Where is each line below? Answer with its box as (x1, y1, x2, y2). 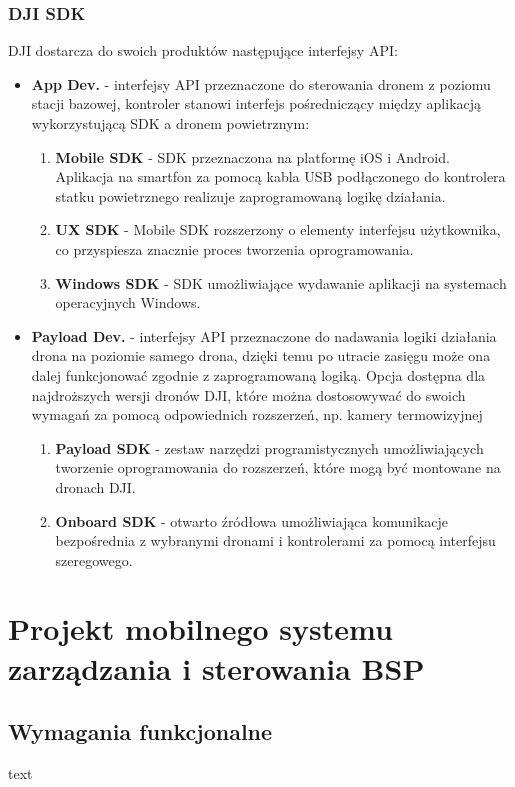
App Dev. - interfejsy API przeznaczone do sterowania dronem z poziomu (31, 73, 491, 94)
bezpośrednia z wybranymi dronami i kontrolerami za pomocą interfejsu (55, 530, 496, 551)
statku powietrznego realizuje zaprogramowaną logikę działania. (55, 185, 446, 206)
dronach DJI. (55, 476, 136, 497)
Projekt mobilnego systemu (8, 608, 393, 649)
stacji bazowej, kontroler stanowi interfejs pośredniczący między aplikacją (31, 93, 482, 114)
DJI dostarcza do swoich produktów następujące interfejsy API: (8, 40, 398, 61)
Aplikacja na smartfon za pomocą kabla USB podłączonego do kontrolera (55, 166, 506, 187)
